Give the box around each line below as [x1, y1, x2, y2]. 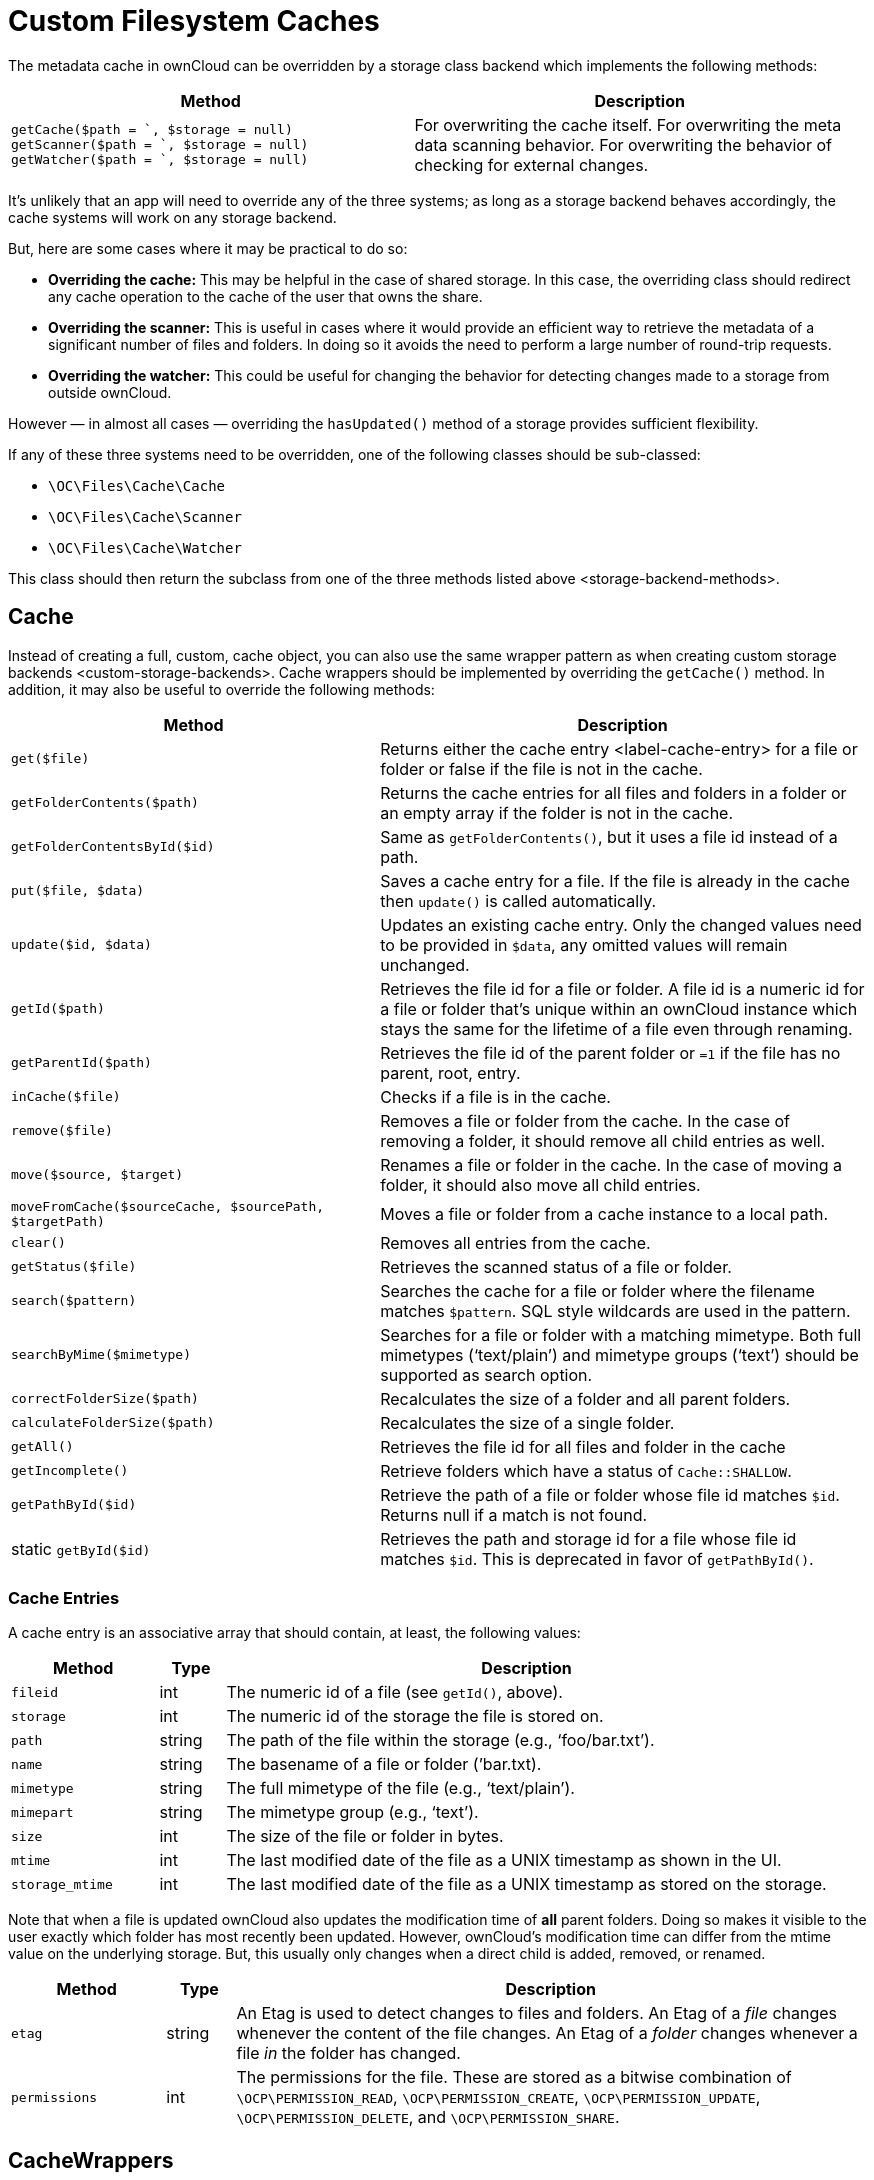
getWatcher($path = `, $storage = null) [11, 152, 309, 168]
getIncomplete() [11, 1463, 129, 1479]
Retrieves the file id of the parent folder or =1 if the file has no [380, 1042, 841, 1063]
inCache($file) [11, 1089, 121, 1105]
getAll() [11, 1439, 74, 1455]
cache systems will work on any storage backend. [8, 208, 337, 226]
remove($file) [11, 1123, 113, 1139]
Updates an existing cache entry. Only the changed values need [380, 914, 862, 935]
